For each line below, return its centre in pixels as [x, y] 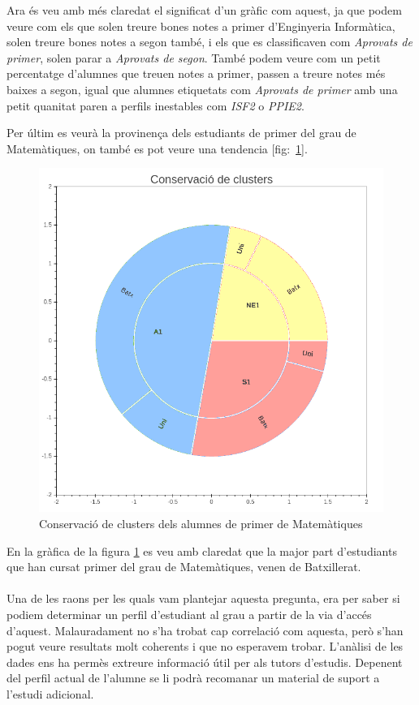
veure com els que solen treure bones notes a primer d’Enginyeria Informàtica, [201, 26]
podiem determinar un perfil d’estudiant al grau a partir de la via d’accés [189, 614]
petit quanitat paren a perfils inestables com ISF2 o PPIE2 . [156, 105]
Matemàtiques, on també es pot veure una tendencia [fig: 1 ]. [157, 148]
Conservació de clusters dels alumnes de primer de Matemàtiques [201, 523]
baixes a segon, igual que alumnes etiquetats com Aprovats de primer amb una [202, 89]
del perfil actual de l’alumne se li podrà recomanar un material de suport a [193, 678]
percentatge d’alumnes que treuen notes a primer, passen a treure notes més [196, 73]
